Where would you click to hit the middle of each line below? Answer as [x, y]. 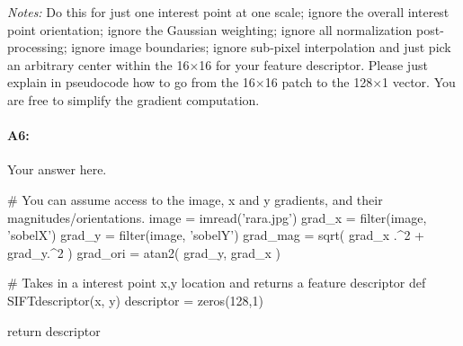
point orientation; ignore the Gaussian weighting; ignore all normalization [210, 29]
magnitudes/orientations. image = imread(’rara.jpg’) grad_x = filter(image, [217, 217]
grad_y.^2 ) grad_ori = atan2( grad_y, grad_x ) [144, 252]
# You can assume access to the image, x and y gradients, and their [195, 199]
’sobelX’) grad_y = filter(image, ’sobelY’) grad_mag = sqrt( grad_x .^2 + [216, 235]
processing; [37, 47]
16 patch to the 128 [319, 82]
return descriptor [54, 330]
